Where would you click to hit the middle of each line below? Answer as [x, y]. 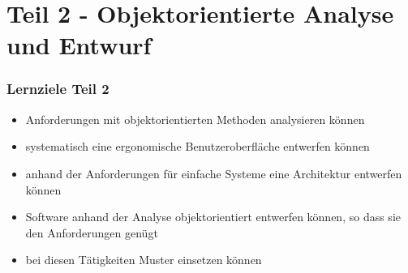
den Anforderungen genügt [92, 232]
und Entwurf [79, 45]
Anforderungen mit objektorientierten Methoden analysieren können [195, 119]
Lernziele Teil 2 [58, 89]
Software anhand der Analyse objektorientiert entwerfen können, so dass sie [213, 217]
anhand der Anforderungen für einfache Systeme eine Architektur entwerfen [214, 173]
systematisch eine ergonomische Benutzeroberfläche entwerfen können [198, 146]
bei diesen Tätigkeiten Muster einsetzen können [144, 260]
